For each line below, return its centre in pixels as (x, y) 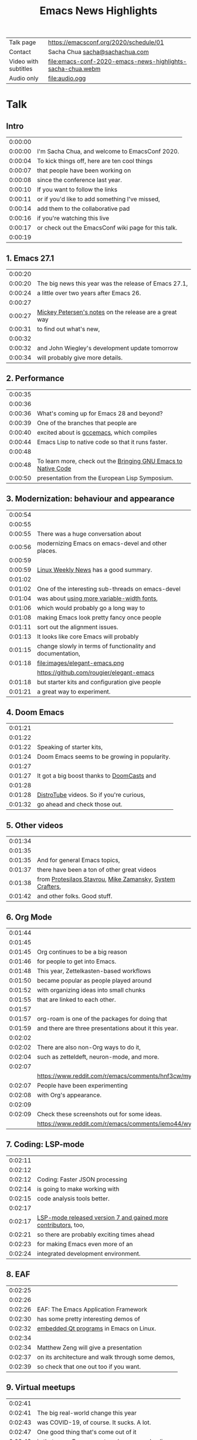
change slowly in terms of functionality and (96, 646)
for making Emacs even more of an (85, 1244)
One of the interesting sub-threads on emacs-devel (109, 588)
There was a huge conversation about (89, 534)
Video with (24, 62)
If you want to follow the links (77, 190)
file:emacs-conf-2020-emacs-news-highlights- (117, 62)
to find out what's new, (69, 329)
